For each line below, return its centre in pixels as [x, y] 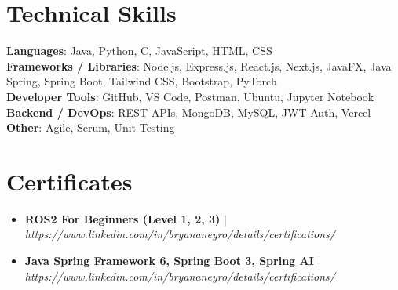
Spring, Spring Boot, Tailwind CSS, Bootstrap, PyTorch [142, 81]
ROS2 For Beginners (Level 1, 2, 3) [122, 218]
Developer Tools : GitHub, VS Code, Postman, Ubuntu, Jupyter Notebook [190, 96]
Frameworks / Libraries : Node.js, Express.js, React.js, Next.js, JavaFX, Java [199, 65]
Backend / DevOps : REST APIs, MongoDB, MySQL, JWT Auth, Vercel [189, 112]
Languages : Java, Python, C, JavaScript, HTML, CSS [139, 51]
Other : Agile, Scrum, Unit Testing [91, 127]
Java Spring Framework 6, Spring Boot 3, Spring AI [169, 260]
